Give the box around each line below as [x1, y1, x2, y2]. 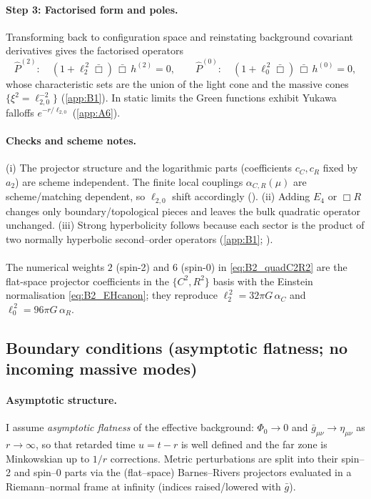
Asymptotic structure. [6, 392, 117, 407]
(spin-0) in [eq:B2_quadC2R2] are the [181, 259, 347, 274]
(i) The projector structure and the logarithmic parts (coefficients [6, 160, 293, 175]
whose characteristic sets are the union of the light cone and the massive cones [6, 76, 349, 91]
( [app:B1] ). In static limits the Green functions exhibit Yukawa [61, 90, 337, 105]
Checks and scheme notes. [6, 132, 136, 147]
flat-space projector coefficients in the [6, 273, 169, 288]
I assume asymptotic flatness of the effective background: [6, 420, 254, 435]
